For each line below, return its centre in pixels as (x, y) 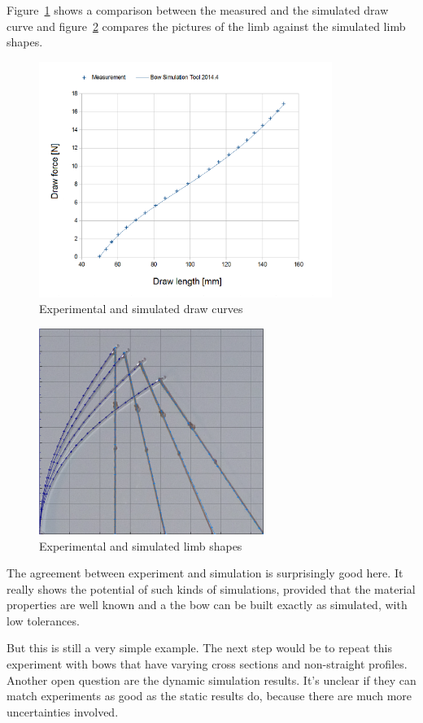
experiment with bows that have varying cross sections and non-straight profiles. (207, 664)
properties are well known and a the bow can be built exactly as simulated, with (207, 605)
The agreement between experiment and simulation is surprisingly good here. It (205, 573)
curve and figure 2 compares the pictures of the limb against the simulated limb (206, 26)
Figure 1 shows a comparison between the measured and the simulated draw (198, 10)
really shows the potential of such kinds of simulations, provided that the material (211, 588)
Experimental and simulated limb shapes (141, 545)
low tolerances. (43, 620)
